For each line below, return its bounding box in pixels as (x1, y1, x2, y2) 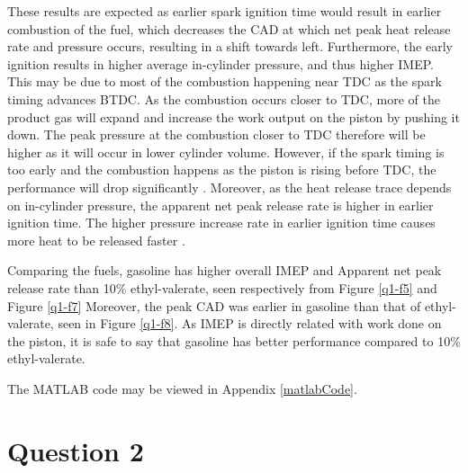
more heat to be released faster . (7, 230, 185, 249)
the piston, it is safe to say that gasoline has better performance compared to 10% (7, 331, 461, 350)
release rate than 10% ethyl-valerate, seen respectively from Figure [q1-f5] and (7, 278, 437, 297)
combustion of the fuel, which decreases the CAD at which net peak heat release (7, 19, 451, 38)
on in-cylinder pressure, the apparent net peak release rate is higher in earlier (7, 195, 434, 214)
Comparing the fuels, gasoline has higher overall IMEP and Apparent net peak (7, 261, 442, 280)
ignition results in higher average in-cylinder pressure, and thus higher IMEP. (7, 54, 434, 73)
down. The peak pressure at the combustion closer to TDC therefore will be (7, 125, 426, 144)
